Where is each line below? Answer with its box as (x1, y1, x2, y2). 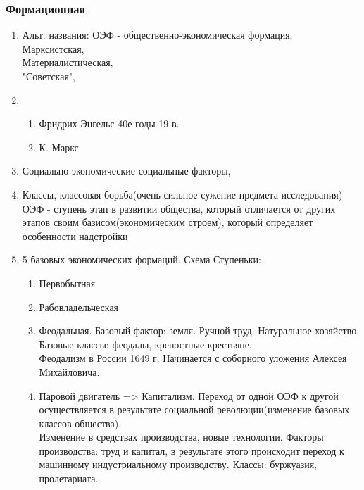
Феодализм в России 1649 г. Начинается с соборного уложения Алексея (39, 351, 347, 365)
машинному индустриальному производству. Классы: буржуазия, (39, 457, 317, 472)
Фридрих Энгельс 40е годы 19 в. (39, 116, 180, 131)
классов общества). (39, 415, 122, 430)
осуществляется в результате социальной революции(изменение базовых (39, 402, 350, 417)
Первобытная (39, 275, 96, 290)
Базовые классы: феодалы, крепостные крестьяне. (39, 337, 252, 351)
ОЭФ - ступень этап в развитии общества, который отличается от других (22, 201, 336, 215)
